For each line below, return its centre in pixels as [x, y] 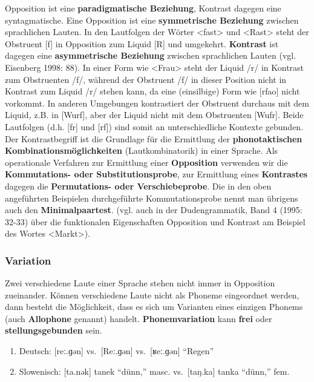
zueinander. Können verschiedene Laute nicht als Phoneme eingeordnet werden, [152, 295]
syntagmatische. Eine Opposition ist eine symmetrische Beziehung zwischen [152, 20]
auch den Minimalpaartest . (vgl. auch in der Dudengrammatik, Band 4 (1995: [154, 210]
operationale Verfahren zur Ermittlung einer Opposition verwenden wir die [146, 162]
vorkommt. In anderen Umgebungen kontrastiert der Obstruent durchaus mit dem [157, 103]
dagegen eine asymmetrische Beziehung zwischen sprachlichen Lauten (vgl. [151, 55]
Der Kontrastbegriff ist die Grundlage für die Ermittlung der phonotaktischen [154, 138]
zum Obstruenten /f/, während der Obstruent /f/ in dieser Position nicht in [146, 79]
